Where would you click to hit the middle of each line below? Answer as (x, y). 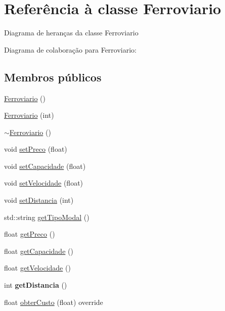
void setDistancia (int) (39, 200)
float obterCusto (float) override (54, 302)
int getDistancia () (36, 285)
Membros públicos (53, 77)
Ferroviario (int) (29, 115)
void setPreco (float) (36, 149)
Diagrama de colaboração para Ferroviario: (70, 49)
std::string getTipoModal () (47, 217)
